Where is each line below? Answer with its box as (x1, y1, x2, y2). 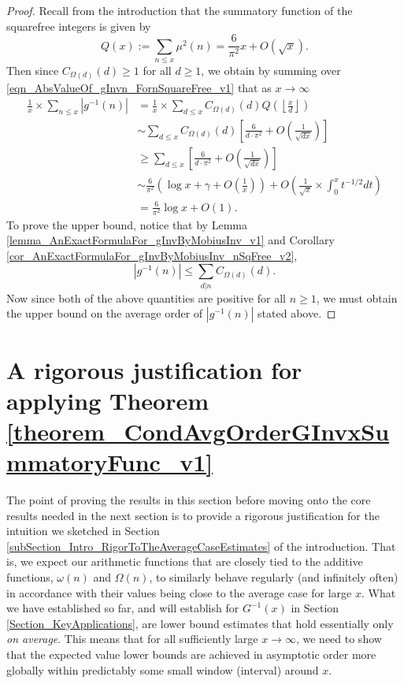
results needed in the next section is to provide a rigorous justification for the (6, 507, 380, 523)
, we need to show (295, 630, 382, 647)
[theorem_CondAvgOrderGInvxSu (6, 414, 390, 447)
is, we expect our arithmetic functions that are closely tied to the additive (6, 553, 363, 570)
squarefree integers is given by (6, 17, 151, 34)
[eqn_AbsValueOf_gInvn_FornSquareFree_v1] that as (6, 79, 272, 95)
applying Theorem (6, 384, 209, 416)
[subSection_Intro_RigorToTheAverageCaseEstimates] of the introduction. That (6, 537, 396, 554)
